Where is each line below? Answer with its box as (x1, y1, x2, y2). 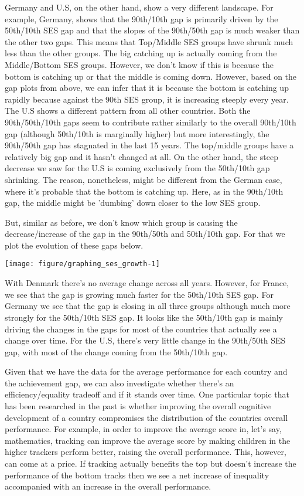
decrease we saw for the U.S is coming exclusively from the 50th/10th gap (5, 162, 270, 174)
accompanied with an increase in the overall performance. (5, 480, 211, 492)
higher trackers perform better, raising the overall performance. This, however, (5, 446, 286, 458)
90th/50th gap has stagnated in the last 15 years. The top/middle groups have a (5, 139, 294, 151)
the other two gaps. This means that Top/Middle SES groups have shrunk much (5, 35, 293, 47)
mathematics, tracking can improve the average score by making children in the (5, 434, 291, 446)
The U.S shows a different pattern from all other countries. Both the (5, 104, 251, 117)
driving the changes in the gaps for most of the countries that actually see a (5, 322, 277, 335)
